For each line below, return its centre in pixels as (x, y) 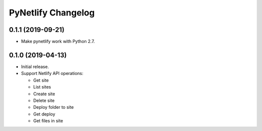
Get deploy (44, 114)
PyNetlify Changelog (52, 13)
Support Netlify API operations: (52, 73)
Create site (44, 94)
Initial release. (35, 66)
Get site (41, 80)
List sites (42, 87)
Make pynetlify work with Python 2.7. (58, 42)
